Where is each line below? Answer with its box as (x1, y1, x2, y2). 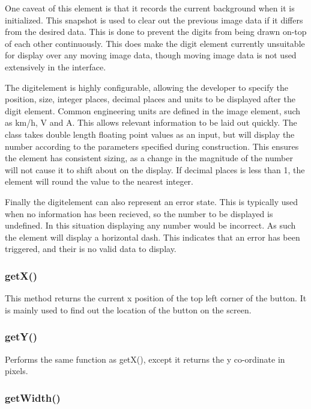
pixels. (5, 364, 28, 377)
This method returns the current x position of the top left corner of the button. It (5, 292, 307, 304)
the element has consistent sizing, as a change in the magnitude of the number (5, 152, 293, 164)
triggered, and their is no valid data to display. (5, 242, 177, 255)
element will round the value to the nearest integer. (5, 175, 194, 188)
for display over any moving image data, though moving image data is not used (5, 49, 297, 61)
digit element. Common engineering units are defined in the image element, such (5, 104, 301, 117)
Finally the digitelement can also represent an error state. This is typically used (5, 195, 298, 208)
